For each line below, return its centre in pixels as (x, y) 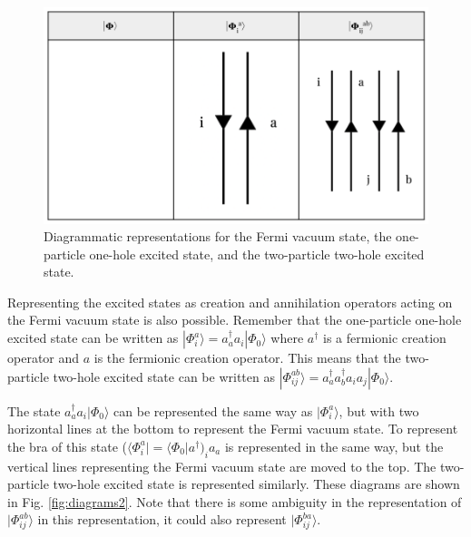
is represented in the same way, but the (334, 446)
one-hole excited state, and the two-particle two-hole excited (257, 254)
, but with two (379, 410)
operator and (44, 358)
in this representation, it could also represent (162, 519)
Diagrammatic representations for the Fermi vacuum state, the (218, 236)
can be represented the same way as (213, 410)
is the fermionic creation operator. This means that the (247, 358)
